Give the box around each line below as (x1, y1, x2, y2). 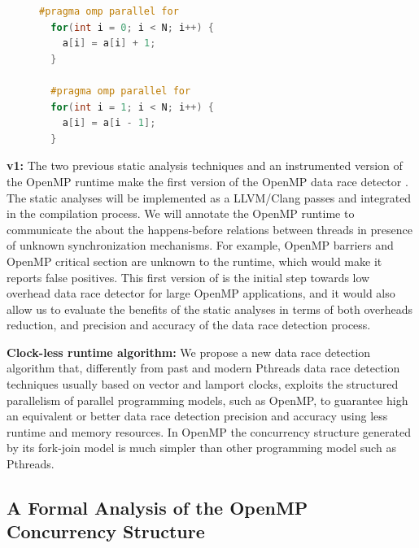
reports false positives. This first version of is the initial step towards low (7, 268, 370, 285)
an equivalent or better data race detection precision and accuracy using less (7, 407, 388, 424)
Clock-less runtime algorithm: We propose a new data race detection (7, 343, 371, 360)
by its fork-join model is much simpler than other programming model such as (7, 439, 396, 456)
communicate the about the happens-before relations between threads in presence (7, 220, 412, 237)
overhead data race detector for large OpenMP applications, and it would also (7, 285, 395, 302)
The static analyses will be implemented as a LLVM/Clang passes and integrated (7, 189, 412, 206)
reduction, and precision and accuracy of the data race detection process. (7, 316, 371, 333)
